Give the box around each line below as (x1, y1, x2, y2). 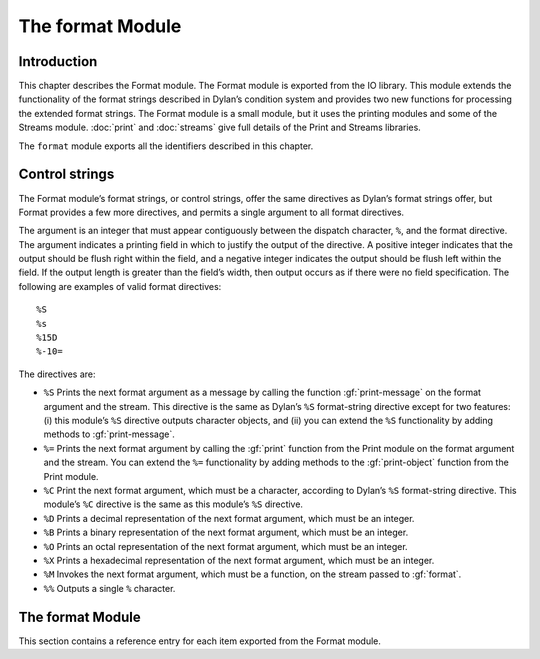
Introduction (18, 53, 98, 70)
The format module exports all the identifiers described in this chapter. (18, 140, 314, 152)
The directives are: (18, 368, 96, 380)
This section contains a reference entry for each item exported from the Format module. (18, 635, 382, 647)
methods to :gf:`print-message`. (43, 428, 175, 440)
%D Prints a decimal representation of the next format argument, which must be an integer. (43, 512, 415, 524)
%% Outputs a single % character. (43, 582, 176, 594)
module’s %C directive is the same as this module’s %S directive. (43, 498, 304, 510)
